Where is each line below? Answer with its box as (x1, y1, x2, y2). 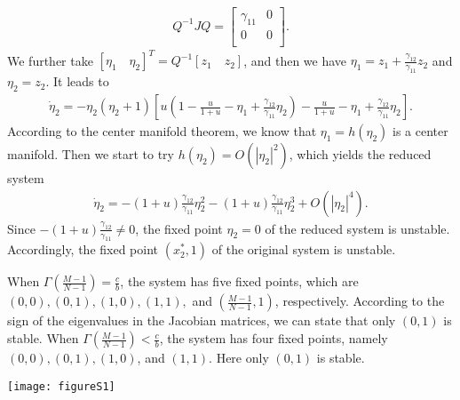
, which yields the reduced (289, 145, 432, 164)
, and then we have (243, 51, 347, 69)
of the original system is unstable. (211, 240, 396, 259)
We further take (7, 51, 93, 69)
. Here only (209, 348, 269, 367)
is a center (393, 122, 448, 140)
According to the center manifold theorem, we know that (7, 122, 317, 140)
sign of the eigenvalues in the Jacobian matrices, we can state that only (7, 311, 396, 330)
